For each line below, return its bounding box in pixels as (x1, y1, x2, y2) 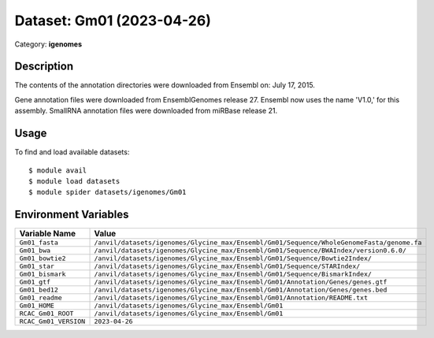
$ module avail (28, 165, 87, 175)
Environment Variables (14, 208, 129, 221)
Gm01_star (19, 262, 55, 271)
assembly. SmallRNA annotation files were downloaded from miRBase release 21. (14, 106, 278, 116)
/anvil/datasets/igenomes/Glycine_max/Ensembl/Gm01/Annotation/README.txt (94, 294, 368, 303)
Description (14, 60, 74, 73)
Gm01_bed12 (19, 286, 59, 295)
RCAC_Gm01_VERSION (19, 318, 86, 326)
